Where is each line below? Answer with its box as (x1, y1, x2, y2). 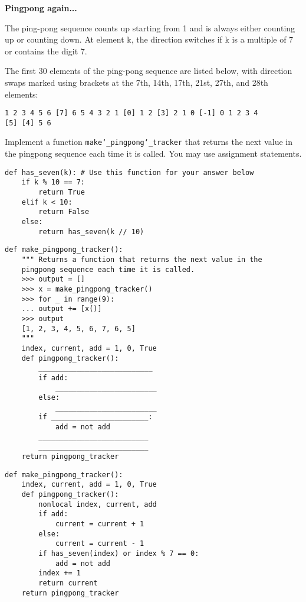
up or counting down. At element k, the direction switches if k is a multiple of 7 (5, 33, 294, 46)
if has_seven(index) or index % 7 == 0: (38, 549, 199, 558)
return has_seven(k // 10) (38, 227, 144, 236)
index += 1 (38, 569, 81, 578)
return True (38, 188, 85, 197)
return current (38, 578, 98, 587)
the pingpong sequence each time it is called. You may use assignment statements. (5, 147, 302, 160)
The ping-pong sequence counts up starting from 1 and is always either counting (5, 21, 295, 34)
